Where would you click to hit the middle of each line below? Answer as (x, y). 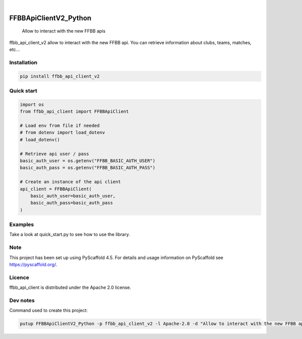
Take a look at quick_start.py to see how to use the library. (70, 235)
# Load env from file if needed (60, 126)
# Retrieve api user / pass (54, 154)
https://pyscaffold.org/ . (33, 264)
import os (32, 104)
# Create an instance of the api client (70, 182)
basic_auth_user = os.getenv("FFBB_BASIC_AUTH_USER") (88, 161)
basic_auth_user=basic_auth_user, (73, 196)
